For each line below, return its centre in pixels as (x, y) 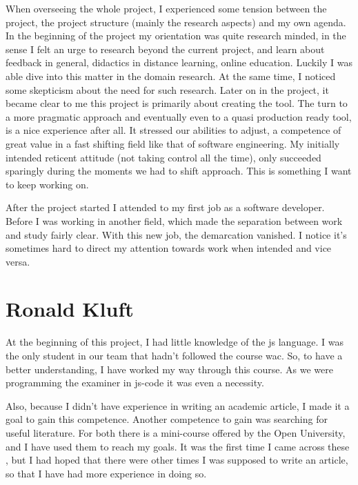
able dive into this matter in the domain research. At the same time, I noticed (171, 76)
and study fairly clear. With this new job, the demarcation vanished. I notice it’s (176, 234)
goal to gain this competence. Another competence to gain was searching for (167, 419)
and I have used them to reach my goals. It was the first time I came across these (178, 446)
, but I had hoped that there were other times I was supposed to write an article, (177, 460)
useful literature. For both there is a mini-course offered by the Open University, (176, 432)
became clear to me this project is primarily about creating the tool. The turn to (177, 103)
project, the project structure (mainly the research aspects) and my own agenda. (176, 22)
